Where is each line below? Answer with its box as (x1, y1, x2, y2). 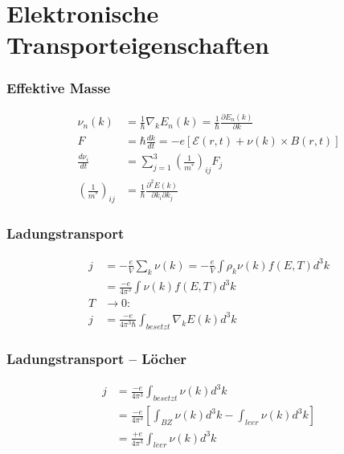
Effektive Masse (6, 78, 111, 98)
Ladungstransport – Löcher (6, 349, 187, 369)
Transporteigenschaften (6, 28, 270, 61)
